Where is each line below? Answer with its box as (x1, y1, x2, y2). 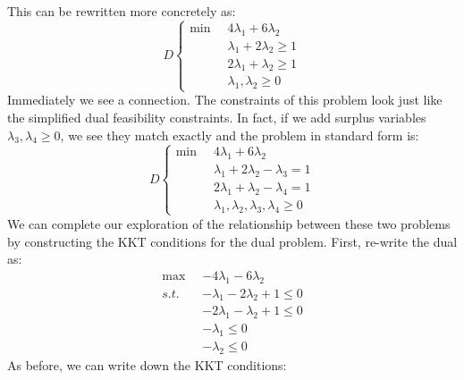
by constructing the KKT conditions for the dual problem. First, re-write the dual (7, 232, 458, 250)
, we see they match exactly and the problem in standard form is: (60, 125, 419, 144)
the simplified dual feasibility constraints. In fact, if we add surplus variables (7, 107, 426, 126)
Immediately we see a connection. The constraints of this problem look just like (7, 90, 443, 109)
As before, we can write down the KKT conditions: (7, 355, 287, 374)
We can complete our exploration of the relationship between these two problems (7, 214, 451, 232)
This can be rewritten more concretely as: (7, 2, 236, 20)
